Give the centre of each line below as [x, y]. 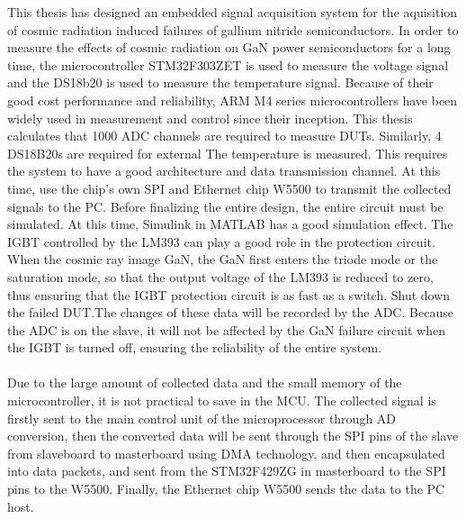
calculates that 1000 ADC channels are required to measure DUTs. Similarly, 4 [224, 136]
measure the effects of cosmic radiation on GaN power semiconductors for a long [229, 47]
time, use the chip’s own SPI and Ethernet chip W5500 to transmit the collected [229, 188]
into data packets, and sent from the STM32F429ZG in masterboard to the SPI [227, 471]
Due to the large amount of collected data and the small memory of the [205, 382]
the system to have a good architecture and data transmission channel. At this [224, 171]
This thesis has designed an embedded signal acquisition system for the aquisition [233, 12]
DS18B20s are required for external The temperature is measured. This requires [228, 153]
